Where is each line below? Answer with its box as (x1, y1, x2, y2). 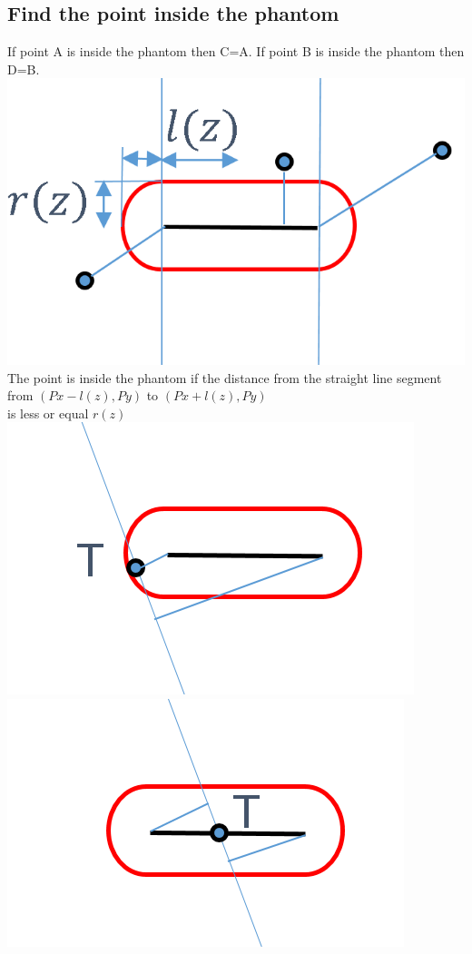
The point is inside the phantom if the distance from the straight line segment (7, 368, 442, 387)
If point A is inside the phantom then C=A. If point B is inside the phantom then (7, 42, 465, 61)
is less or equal (7, 403, 89, 422)
